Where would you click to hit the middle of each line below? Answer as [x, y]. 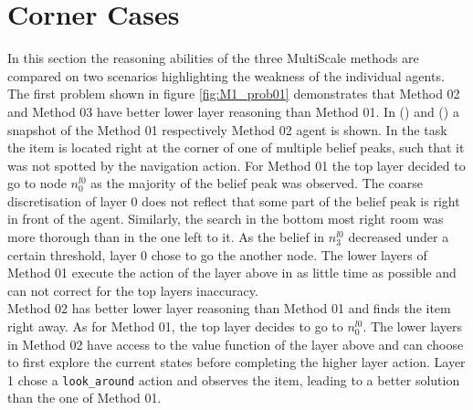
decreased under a [399, 237]
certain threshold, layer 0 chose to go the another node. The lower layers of [217, 254]
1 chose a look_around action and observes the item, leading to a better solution [234, 379]
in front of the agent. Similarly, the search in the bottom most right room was [226, 219]
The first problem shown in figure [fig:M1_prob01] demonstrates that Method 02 [234, 94]
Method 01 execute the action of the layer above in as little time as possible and [232, 273]
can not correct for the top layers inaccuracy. [133, 290]
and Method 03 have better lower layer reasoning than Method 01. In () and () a [233, 111]
